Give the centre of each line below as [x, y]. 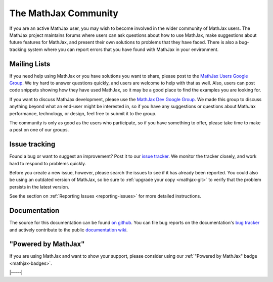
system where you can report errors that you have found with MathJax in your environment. [123, 49]
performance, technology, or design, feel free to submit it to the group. [83, 113]
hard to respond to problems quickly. [48, 163]
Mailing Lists [30, 64]
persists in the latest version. [39, 186]
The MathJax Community [64, 13]
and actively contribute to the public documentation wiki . [69, 229]
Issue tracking [32, 144]
